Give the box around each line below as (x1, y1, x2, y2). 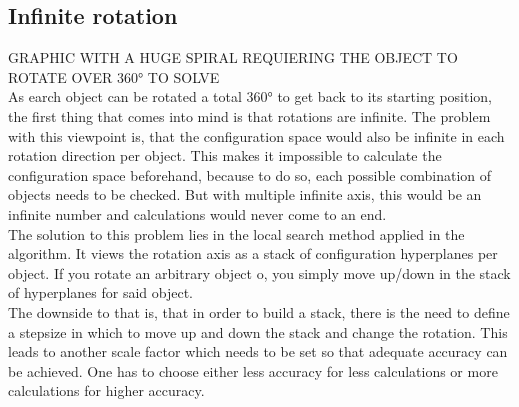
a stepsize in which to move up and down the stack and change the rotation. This (8, 321, 508, 342)
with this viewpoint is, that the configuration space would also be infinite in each (8, 125, 505, 146)
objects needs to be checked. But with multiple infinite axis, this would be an (8, 184, 482, 205)
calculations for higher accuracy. (8, 380, 205, 401)
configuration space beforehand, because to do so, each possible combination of (8, 164, 492, 185)
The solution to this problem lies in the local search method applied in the (8, 223, 465, 244)
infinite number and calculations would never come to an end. (8, 203, 387, 224)
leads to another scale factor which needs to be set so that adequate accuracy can (8, 341, 508, 362)
